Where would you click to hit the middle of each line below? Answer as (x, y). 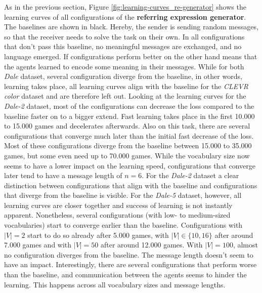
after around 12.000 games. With (152, 245)
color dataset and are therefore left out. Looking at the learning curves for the (125, 96)
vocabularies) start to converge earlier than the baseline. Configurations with (123, 225)
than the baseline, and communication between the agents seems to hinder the (125, 275)
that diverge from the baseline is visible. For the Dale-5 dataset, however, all (123, 195)
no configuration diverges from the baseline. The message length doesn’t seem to (129, 254)
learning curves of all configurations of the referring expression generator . (125, 16)
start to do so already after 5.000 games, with (98, 235)
